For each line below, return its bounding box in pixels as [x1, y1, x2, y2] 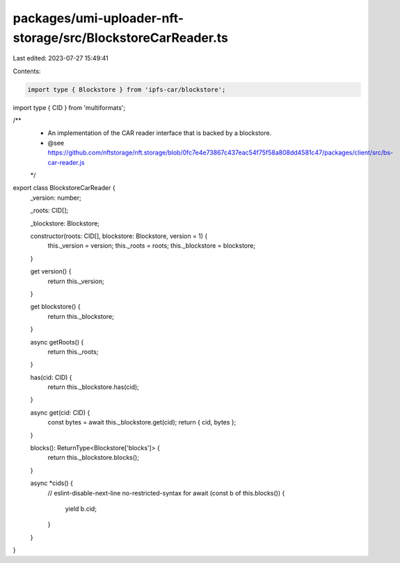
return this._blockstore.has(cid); [47, 383, 139, 391]
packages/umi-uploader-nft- [13, 10, 184, 26]
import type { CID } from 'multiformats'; [13, 103, 126, 111]
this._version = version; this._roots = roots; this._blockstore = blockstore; [47, 241, 256, 250]
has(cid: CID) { [30, 373, 72, 381]
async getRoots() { [30, 338, 84, 346]
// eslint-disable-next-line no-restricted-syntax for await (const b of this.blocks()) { [47, 489, 285, 497]
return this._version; [47, 277, 104, 285]
